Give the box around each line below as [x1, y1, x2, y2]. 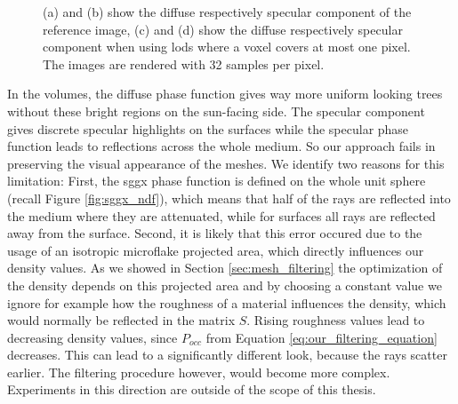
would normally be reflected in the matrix [7, 311, 236, 329]
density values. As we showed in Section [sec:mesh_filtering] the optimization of [7, 258, 443, 277]
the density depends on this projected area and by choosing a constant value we [7, 275, 442, 294]
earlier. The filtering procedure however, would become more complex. [7, 362, 390, 381]
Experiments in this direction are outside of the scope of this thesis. [7, 380, 376, 399]
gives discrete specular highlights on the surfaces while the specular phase [7, 119, 409, 138]
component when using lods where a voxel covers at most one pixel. [43, 37, 411, 56]
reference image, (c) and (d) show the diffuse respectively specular [43, 20, 403, 38]
